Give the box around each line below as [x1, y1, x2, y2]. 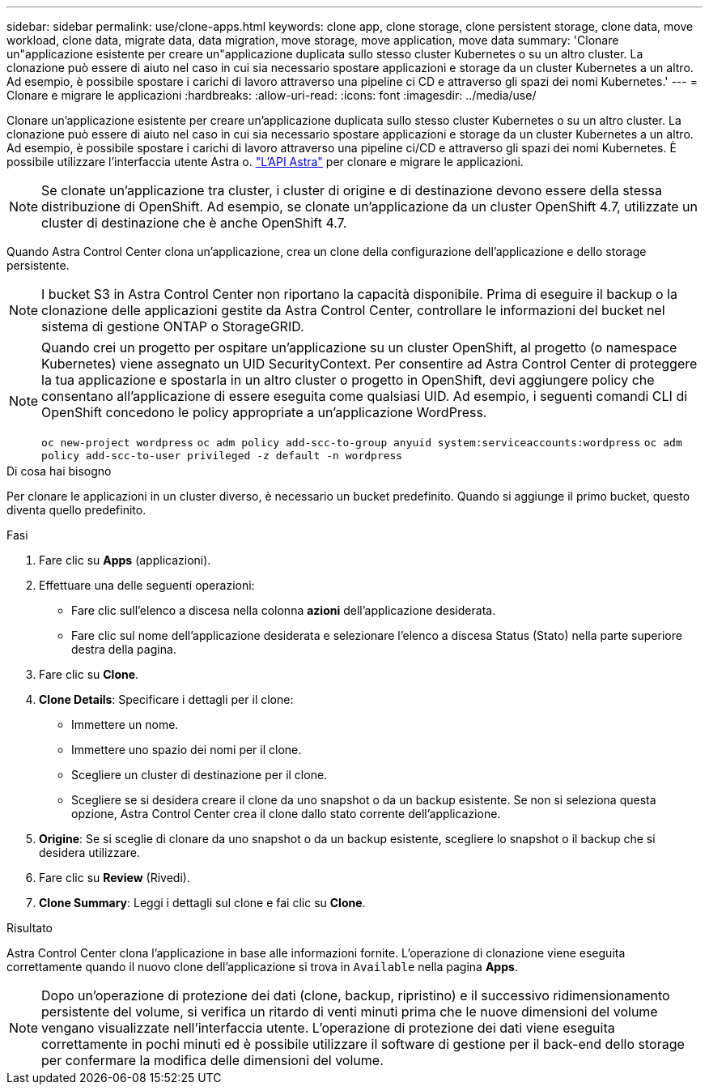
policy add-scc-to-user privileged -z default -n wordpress [41, 450, 403, 462]
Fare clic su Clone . [39, 667, 139, 681]
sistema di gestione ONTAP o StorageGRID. [41, 318, 304, 335]
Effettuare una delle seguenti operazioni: [39, 578, 255, 592]
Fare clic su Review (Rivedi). [39, 871, 190, 884]
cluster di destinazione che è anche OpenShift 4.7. [41, 215, 347, 231]
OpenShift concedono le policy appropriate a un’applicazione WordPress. [41, 404, 487, 420]
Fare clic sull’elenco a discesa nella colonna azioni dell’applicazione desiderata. [71, 603, 496, 617]
